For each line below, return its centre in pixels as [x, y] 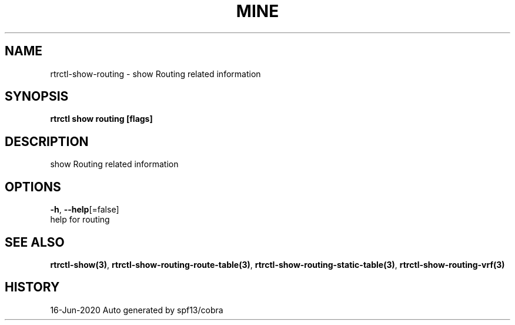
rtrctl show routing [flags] [101, 119]
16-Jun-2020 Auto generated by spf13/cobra [137, 310]
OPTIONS [33, 187]
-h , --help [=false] [85, 210]
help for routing [80, 220]
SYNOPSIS [37, 97]
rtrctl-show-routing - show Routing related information [155, 74]
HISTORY [32, 287]
